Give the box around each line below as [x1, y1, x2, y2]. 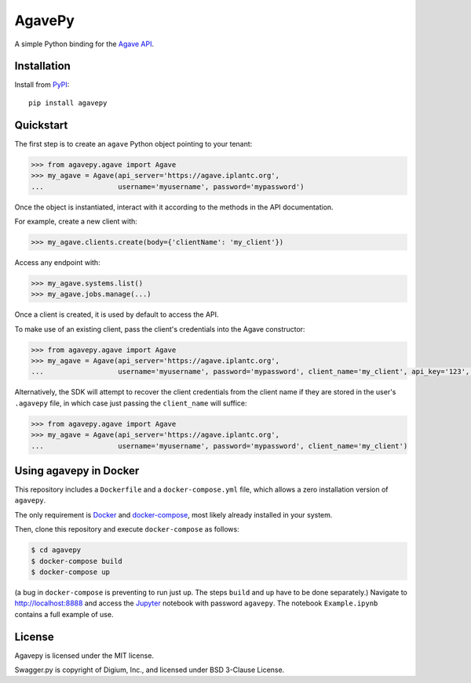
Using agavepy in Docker [14, 463, 140, 478]
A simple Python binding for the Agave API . [14, 39, 155, 49]
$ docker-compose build [31, 557, 123, 565]
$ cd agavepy [31, 546, 82, 554]
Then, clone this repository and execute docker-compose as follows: [14, 525, 239, 534]
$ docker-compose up [31, 567, 110, 576]
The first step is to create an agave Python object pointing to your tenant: [14, 139, 253, 148]
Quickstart [14, 118, 68, 132]
